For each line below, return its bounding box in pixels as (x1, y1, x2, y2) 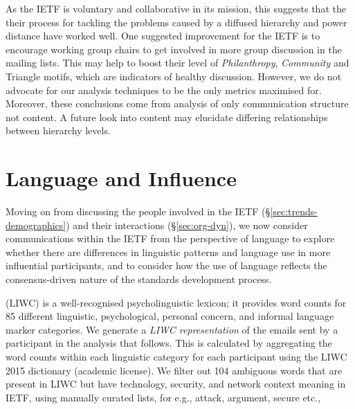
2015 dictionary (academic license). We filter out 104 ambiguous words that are (6, 363, 343, 377)
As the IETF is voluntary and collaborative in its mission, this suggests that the (6, 1, 346, 15)
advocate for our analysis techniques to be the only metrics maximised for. (6, 82, 322, 97)
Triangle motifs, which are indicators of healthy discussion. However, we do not (6, 69, 342, 83)
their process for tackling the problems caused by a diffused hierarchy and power (6, 15, 347, 29)
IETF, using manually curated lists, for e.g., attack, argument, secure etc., (6, 390, 321, 404)
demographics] (6, 217, 66, 232)
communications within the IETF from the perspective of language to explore (6, 231, 335, 246)
